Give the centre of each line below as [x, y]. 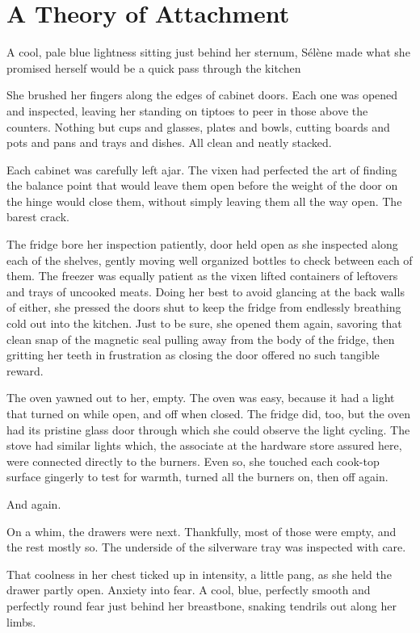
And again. [34, 503]
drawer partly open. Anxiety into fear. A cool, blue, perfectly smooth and [189, 590]
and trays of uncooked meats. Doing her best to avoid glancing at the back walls [206, 291]
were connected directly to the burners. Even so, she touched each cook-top [193, 461]
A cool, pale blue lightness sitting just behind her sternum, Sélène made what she [208, 52]
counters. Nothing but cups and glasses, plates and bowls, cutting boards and [198, 126]
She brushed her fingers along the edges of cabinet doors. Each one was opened [202, 95]
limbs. [21, 621]
